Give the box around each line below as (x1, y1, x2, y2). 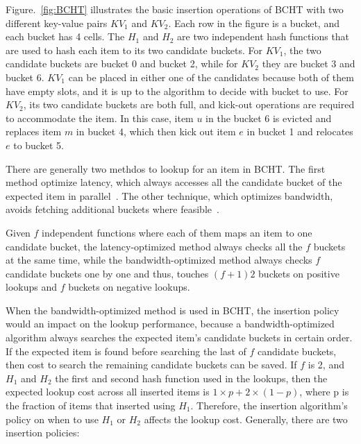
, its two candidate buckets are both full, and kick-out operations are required (23, 97, 355, 112)
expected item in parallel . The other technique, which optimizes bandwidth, (6, 188, 333, 203)
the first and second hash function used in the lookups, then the (55, 370, 328, 385)
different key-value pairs (6, 15, 108, 30)
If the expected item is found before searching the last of (6, 343, 246, 358)
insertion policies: (6, 425, 80, 440)
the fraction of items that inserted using (6, 398, 176, 413)
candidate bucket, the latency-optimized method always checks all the (6, 239, 303, 253)
